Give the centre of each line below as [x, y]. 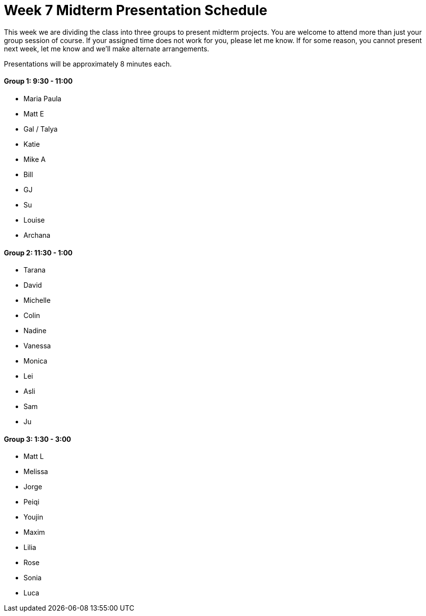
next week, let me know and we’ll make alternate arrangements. [107, 48]
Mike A [35, 159]
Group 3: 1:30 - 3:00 [38, 439]
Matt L [34, 456]
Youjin [34, 517]
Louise [34, 220]
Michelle [37, 300]
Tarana [35, 270]
